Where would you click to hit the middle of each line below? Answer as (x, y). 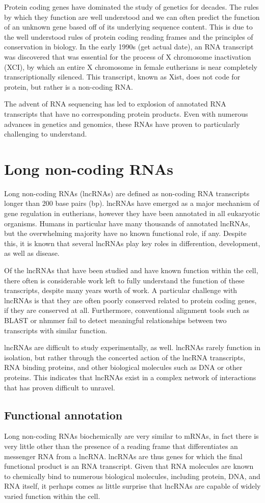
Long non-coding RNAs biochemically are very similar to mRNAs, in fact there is (131, 436)
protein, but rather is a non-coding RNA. (69, 86)
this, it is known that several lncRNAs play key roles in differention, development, (132, 243)
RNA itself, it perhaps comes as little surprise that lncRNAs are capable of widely (132, 486)
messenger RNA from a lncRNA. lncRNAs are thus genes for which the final (123, 456)
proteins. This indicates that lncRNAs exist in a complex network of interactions (130, 377)
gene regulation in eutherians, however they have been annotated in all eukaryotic (132, 213)
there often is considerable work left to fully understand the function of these (124, 280)
